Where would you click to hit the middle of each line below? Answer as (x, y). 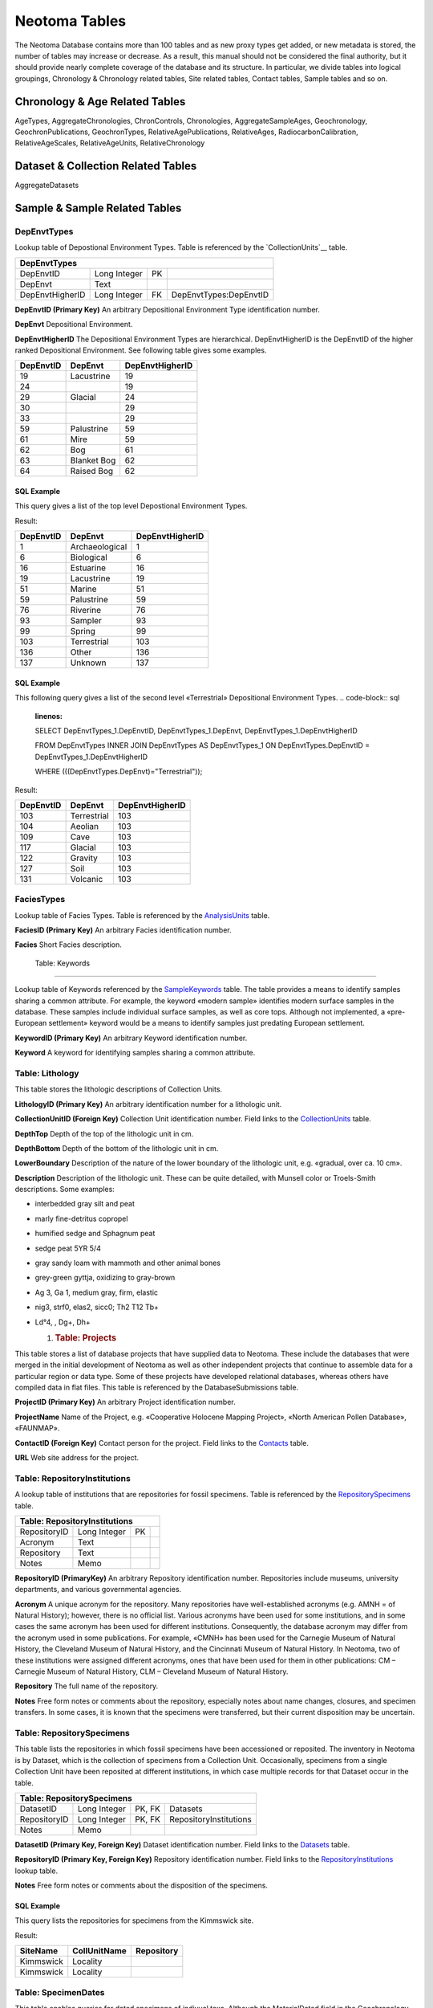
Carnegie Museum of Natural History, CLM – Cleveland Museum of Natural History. (152, 1671)
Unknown (89, 663)
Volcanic (87, 879)
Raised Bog (92, 471)
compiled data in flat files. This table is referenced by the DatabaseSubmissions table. (157, 1388)
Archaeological (99, 547)
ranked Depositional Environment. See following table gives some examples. (141, 350)
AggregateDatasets (47, 186)
